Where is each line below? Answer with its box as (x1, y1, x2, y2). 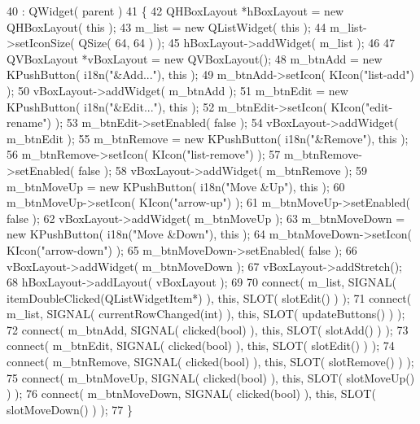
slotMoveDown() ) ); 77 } (7, 400, 133, 417)
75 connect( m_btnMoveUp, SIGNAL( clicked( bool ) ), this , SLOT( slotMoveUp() (7, 369, 415, 386)
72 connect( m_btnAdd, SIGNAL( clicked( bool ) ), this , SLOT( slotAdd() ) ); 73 (7, 321, 409, 338)
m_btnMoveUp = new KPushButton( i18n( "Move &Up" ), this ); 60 (7, 177, 345, 195)
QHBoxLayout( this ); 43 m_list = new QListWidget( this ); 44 (7, 18, 326, 35)
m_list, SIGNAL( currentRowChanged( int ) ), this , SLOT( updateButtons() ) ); (7, 305, 405, 322)
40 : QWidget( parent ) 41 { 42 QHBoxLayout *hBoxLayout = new (7, 2, 344, 19)
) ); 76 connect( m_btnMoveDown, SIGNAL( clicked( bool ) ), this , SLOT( (7, 385, 376, 402)
